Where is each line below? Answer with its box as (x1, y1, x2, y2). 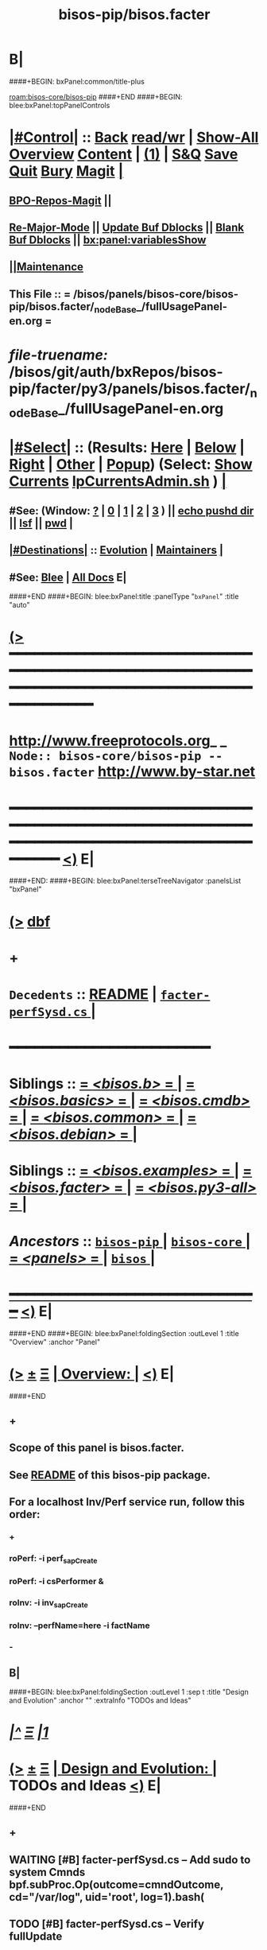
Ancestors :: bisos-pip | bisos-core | (9, 1232, 251, 1250)
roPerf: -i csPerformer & (9, 1576, 104, 1587)
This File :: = (9, 287, 71, 301)
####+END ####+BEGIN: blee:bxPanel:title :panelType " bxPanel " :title (9, 592, 239, 601)
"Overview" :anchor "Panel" (9, 1337, 101, 1346)
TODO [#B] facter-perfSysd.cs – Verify (9, 1917, 205, 1931)
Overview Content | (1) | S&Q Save (9, 146, 238, 164)
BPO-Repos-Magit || (9, 193, 112, 208)
